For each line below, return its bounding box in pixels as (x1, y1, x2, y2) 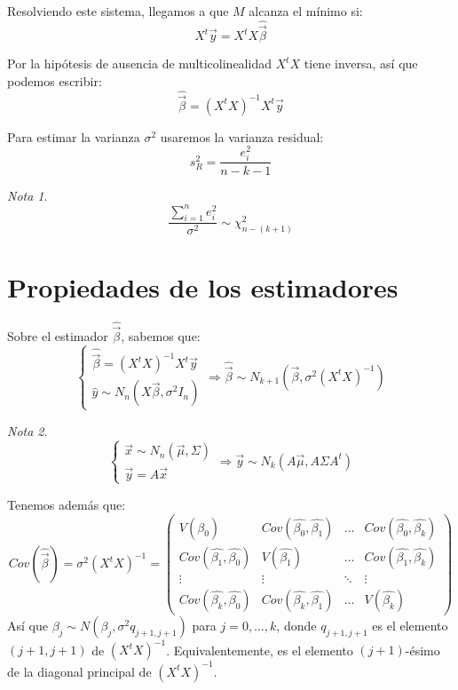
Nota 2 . (7, 421, 48, 440)
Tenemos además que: (7, 495, 126, 513)
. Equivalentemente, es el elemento (166, 640, 353, 659)
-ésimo (405, 640, 440, 659)
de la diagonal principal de (7, 662, 152, 680)
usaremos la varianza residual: (160, 127, 324, 146)
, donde (276, 615, 317, 634)
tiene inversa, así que (304, 54, 418, 73)
